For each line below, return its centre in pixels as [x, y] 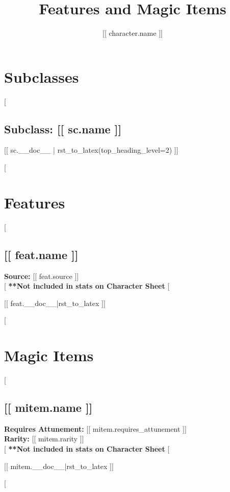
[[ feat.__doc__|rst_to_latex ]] [55, 303]
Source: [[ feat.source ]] [42, 276]
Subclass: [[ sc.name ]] [63, 128]
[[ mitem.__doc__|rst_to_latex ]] [59, 466]
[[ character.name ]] [133, 33]
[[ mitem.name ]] [48, 407]
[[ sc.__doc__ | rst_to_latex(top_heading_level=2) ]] [91, 150]
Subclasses [42, 76]
